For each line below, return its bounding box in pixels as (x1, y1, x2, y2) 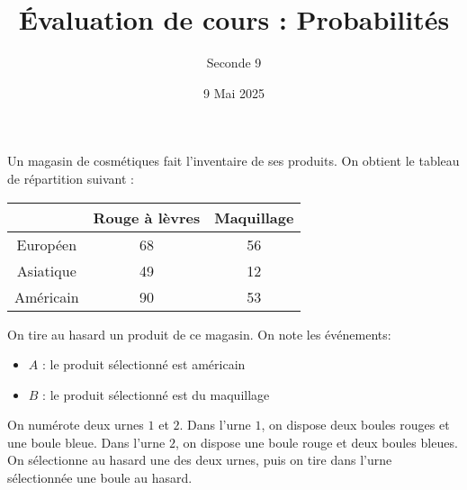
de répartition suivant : (7, 168, 134, 187)
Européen (16, 233, 77, 255)
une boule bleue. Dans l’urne (7, 432, 166, 451)
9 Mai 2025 (202, 83, 265, 102)
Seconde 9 (206, 53, 262, 72)
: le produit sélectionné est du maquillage (42, 385, 270, 404)
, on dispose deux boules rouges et (261, 415, 450, 434)
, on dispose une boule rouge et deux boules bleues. (175, 432, 458, 451)
